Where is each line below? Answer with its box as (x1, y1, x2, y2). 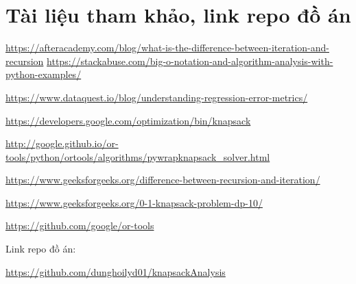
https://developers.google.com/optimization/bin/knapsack (5, 113, 251, 127)
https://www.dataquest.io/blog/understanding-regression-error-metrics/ (5, 90, 308, 104)
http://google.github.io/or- (5, 136, 119, 151)
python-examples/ (5, 67, 82, 81)
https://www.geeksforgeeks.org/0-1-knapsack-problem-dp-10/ (5, 195, 263, 209)
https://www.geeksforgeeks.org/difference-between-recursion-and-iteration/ (5, 172, 320, 187)
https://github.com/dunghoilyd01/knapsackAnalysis (5, 264, 226, 279)
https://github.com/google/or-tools (5, 218, 154, 233)
